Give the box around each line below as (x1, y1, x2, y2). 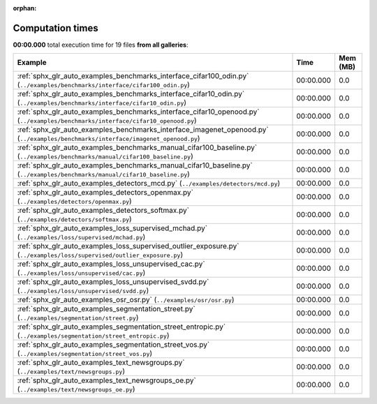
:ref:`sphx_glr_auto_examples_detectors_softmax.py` (17, 206, 190, 216)
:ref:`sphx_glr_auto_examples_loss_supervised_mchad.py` (17, 223, 208, 233)
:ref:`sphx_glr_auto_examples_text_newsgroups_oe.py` (17, 375, 197, 385)
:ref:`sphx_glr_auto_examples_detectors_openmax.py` (17, 188, 193, 197)
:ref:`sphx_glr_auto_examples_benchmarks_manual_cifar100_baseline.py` (17, 143, 258, 153)
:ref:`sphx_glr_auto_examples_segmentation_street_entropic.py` (17, 322, 226, 331)
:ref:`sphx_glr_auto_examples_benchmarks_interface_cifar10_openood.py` (17, 107, 260, 117)
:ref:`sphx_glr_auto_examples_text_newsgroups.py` (17, 358, 185, 368)
